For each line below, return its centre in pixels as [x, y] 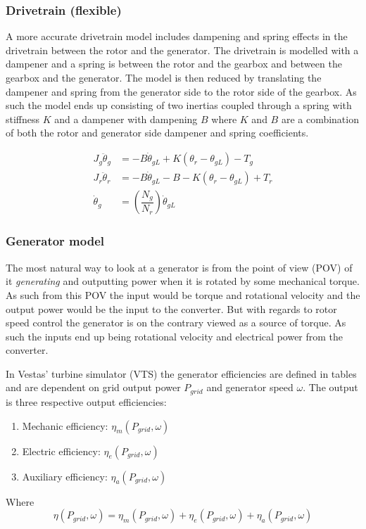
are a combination [320, 119]
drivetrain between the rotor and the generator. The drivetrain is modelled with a [182, 50]
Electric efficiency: [61, 451]
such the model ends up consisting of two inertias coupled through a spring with [179, 105]
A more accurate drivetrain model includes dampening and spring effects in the [177, 36]
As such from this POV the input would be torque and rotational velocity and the [183, 294]
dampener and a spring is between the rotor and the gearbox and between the [174, 64]
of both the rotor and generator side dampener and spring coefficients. [157, 133]
